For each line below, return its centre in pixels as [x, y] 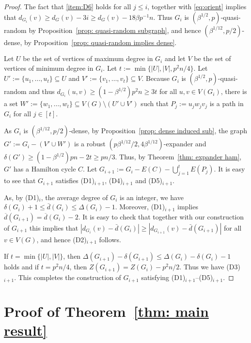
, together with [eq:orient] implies [197, 6]
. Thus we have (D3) [210, 267]
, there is [234, 91]
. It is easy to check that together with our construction [161, 216]
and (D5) [149, 180]
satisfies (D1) [75, 180]
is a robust [90, 144]
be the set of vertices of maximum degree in [88, 58]
